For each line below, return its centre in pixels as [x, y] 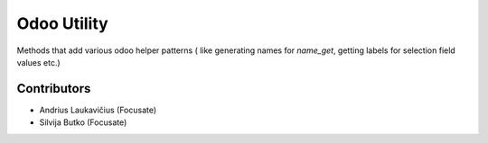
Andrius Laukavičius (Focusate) [98, 110]
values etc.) [38, 62]
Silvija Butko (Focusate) [83, 122]
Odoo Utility [62, 23]
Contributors [54, 89]
